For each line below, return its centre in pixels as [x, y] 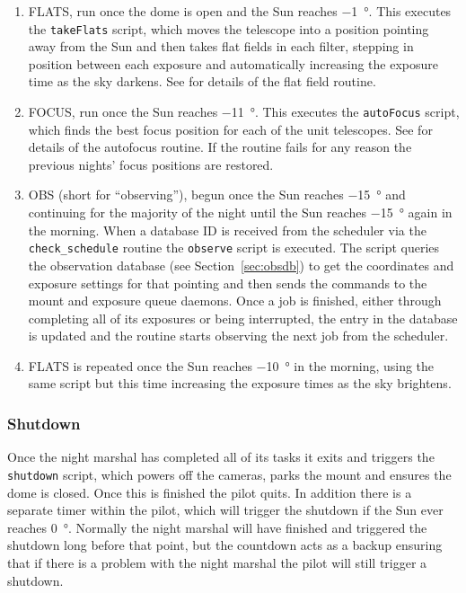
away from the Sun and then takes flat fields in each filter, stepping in [221, 46]
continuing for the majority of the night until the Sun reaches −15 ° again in [240, 212]
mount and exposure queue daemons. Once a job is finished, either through [235, 301]
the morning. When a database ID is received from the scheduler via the [227, 230]
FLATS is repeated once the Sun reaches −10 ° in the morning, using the [231, 365]
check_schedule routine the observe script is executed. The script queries [234, 248]
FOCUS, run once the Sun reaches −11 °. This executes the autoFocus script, [244, 112]
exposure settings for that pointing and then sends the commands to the [228, 283]
